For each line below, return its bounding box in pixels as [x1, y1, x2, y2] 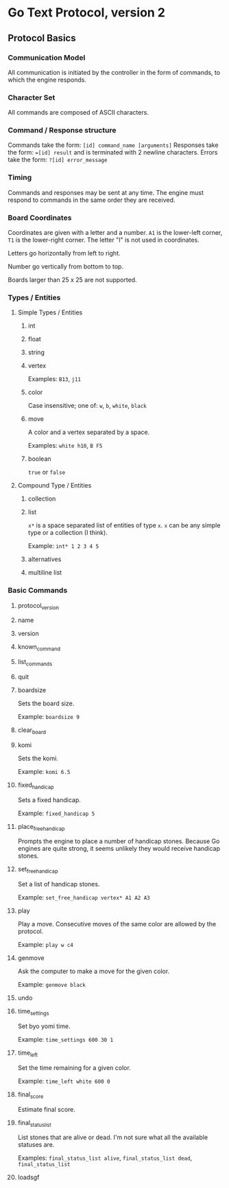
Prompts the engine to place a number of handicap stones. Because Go [17, 837, 220, 845]
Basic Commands [8, 586, 68, 595]
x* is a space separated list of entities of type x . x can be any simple [27, 521, 221, 529]
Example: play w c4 [17, 941, 74, 949]
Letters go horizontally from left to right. [8, 249, 121, 258]
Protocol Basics [8, 32, 76, 44]
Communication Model [8, 53, 86, 62]
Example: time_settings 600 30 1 [17, 1036, 114, 1044]
